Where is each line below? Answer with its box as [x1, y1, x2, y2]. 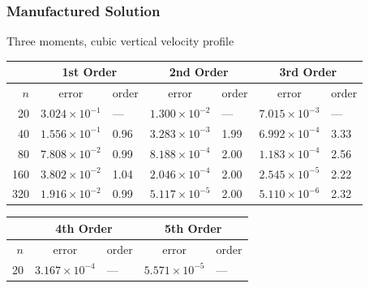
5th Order [164, 219, 222, 236]
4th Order [55, 219, 113, 236]
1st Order [62, 63, 118, 80]
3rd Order [279, 63, 337, 80]
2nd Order [169, 63, 229, 80]
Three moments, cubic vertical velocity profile [6, 32, 234, 49]
